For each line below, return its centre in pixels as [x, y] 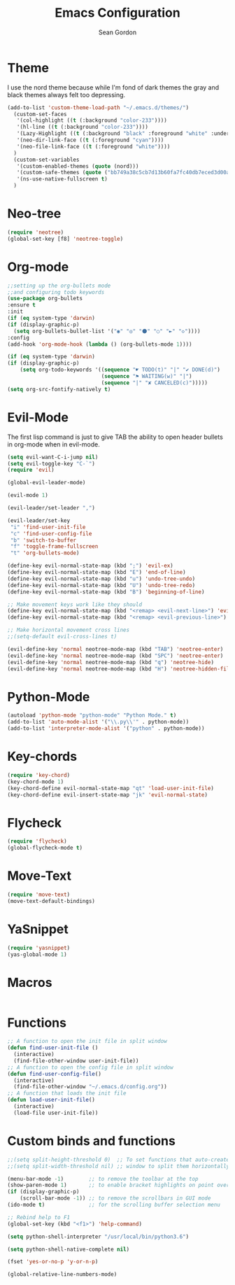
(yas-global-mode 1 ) [37, 954]
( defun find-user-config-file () [54, 1074]
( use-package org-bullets [45, 299]
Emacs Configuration [117, 13]
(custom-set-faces [41, 114]
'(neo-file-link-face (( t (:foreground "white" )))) [93, 146]
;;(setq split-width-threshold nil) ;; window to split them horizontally [119, 1166]
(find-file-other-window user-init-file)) [76, 1061]
